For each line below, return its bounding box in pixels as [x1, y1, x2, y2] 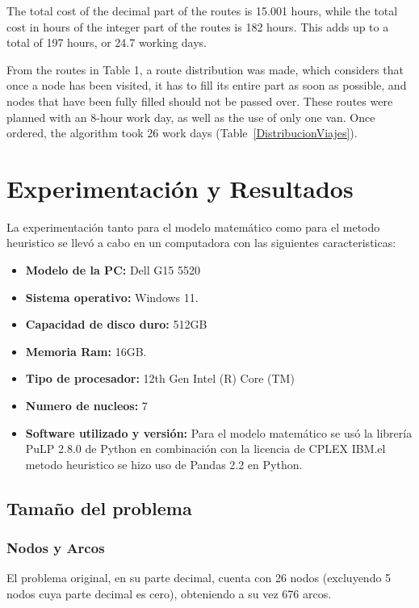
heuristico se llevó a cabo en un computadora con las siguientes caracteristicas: [6, 234, 396, 251]
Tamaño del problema [6, 495, 192, 520]
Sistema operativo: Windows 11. [25, 288, 199, 305]
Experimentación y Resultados [6, 171, 354, 204]
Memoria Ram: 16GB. [25, 342, 147, 359]
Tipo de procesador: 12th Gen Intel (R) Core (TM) [25, 370, 295, 387]
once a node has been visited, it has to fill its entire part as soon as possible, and [6, 77, 407, 94]
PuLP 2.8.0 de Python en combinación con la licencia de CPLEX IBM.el [25, 440, 386, 457]
